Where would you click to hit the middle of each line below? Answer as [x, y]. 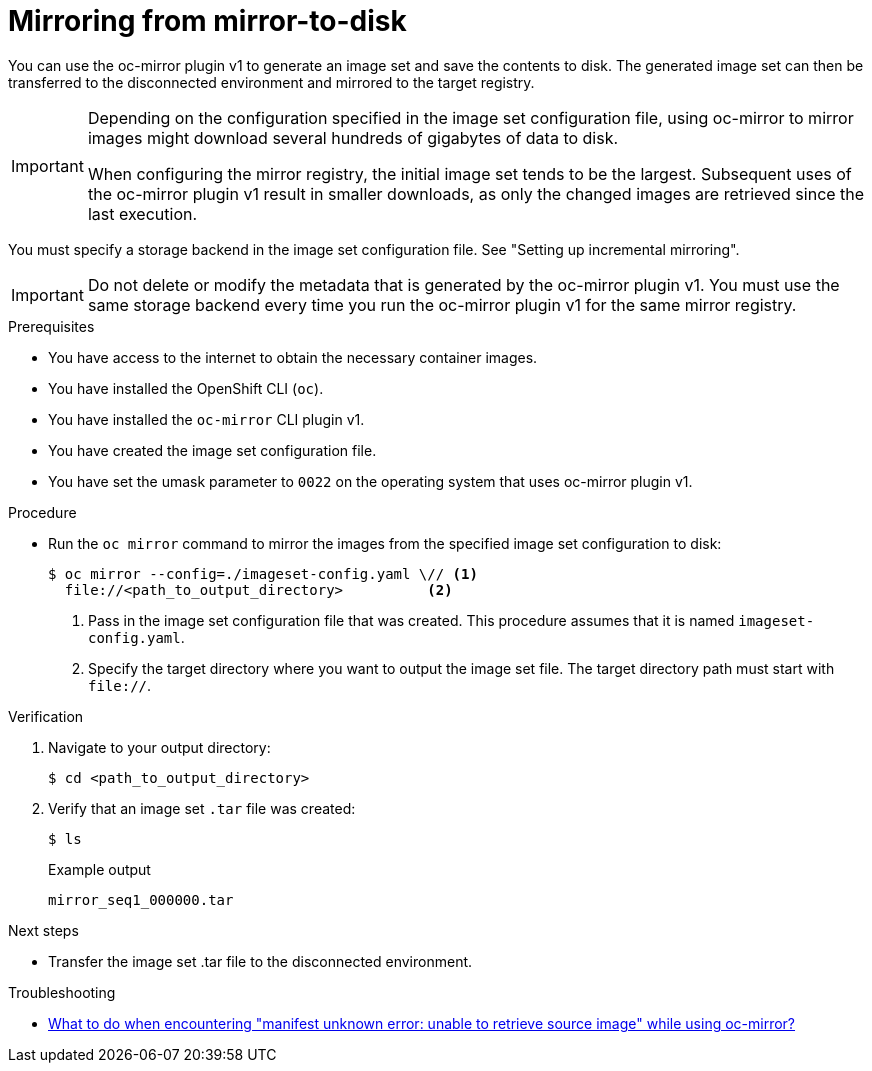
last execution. [142, 213]
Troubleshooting [62, 992]
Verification [46, 716]
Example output [99, 869]
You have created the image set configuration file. [212, 450]
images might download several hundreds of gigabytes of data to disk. [353, 137]
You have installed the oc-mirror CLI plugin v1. [206, 419]
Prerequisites [51, 326]
